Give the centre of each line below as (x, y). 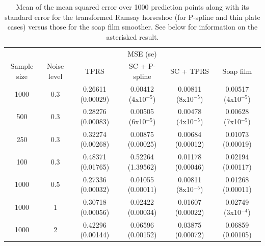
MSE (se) (142, 53)
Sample (22, 66)
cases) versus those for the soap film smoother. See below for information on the (132, 27)
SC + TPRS (190, 71)
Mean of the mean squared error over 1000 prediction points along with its (132, 7)
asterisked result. (132, 36)
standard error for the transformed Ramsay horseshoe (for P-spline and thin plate (132, 17)
